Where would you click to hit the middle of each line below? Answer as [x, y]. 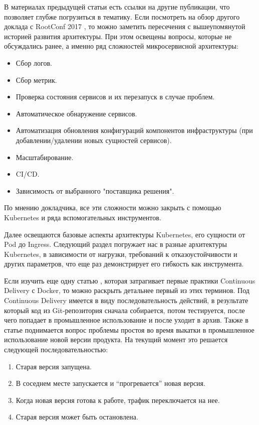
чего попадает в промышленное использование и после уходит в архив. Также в [126, 320]
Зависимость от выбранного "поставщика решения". [95, 190]
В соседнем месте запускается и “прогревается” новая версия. [110, 383]
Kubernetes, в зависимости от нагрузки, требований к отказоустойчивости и [121, 254]
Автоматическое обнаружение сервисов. [76, 113]
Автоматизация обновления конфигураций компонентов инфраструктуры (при [134, 130]
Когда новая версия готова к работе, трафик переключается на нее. [118, 400]
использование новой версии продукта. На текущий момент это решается [116, 339]
